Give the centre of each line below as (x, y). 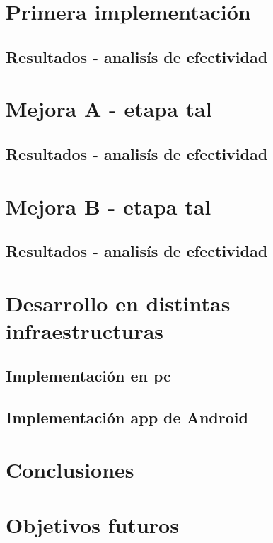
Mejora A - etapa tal (109, 109)
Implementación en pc (88, 376)
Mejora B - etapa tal (109, 206)
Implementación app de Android (127, 417)
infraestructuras (85, 330)
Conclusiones (70, 469)
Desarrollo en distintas (118, 303)
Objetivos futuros (92, 525)
